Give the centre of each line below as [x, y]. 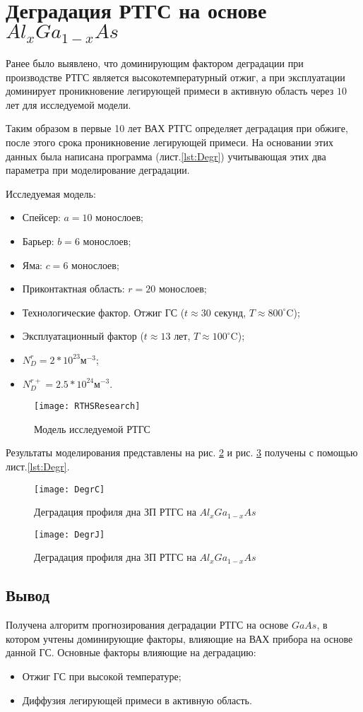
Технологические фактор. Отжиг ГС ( [103, 312]
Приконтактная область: [73, 289]
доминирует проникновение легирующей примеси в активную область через [170, 91]
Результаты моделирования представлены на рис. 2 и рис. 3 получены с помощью [182, 452]
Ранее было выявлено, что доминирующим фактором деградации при [155, 63]
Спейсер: [41, 217]
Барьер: [38, 241]
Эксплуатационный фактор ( [83, 336]
